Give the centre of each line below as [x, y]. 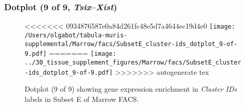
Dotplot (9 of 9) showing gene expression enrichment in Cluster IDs [131, 89]
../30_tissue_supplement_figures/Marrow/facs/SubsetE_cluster [133, 62]
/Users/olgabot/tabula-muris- [76, 35]
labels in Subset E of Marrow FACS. [82, 99]
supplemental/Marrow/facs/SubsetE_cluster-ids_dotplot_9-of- [131, 44]
